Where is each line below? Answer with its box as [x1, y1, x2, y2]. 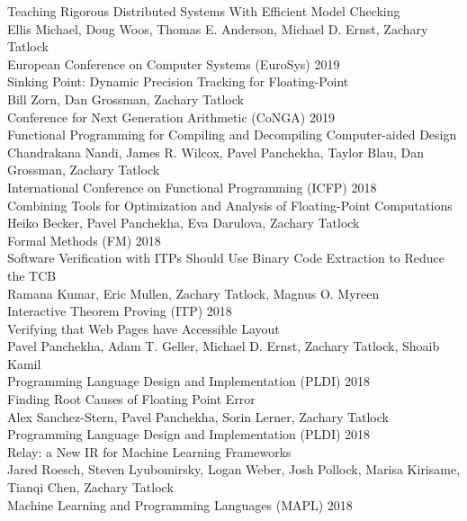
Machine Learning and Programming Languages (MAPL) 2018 [7, 495, 353, 514]
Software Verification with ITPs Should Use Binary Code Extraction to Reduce [7, 248, 445, 267]
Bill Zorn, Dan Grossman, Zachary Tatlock [7, 89, 244, 108]
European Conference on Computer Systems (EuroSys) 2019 [7, 54, 340, 73]
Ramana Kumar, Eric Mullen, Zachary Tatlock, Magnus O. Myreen [7, 283, 380, 302]
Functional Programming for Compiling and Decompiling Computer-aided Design [7, 125, 457, 144]
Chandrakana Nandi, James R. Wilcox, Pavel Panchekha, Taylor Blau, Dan [7, 142, 424, 161]
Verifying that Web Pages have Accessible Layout [7, 319, 280, 337]
